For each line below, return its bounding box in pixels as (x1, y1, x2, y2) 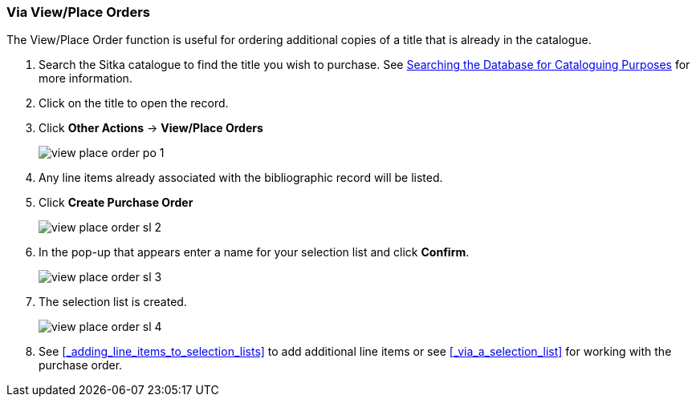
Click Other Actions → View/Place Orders (39, 121, 263, 135)
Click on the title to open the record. (39, 96, 229, 111)
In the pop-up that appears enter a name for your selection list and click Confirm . (39, 245, 470, 260)
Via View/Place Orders (6, 4, 150, 20)
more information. (39, 71, 132, 86)
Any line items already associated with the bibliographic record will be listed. (39, 171, 443, 185)
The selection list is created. (39, 295, 187, 309)
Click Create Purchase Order (39, 195, 193, 210)
